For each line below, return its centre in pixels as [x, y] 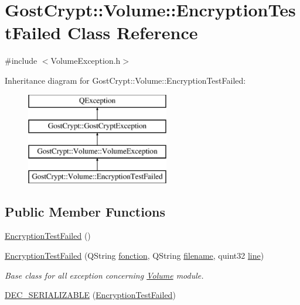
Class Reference [132, 32]
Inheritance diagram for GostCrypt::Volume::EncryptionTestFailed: [125, 80]
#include [21, 61]
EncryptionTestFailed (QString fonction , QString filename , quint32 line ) [134, 256]
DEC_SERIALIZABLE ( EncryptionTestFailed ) [90, 295]
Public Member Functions [85, 211]
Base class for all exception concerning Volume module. [104, 275]
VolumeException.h [86, 61]
